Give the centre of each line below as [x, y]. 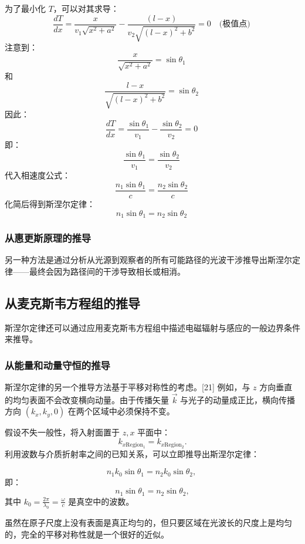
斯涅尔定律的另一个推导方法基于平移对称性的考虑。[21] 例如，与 [128, 387]
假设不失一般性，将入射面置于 [62, 432]
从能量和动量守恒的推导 [57, 365]
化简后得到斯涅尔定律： [50, 204]
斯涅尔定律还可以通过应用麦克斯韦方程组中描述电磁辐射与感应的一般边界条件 [152, 327]
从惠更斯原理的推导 [48, 237]
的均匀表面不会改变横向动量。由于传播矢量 [87, 399]
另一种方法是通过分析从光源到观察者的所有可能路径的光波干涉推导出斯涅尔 [148, 260]
